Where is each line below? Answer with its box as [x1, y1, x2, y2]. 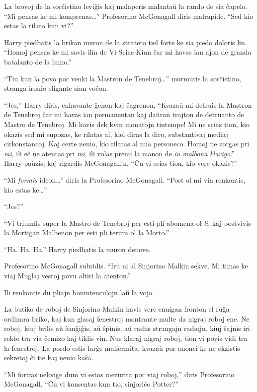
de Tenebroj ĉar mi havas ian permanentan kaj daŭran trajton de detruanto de [4, 109, 244, 120]
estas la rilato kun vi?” [4, 20, 74, 31]
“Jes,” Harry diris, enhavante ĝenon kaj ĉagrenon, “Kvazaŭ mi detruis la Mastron [4, 99, 252, 110]
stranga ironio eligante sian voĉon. [4, 83, 108, 93]
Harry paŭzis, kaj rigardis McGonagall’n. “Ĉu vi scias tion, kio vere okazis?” [4, 158, 237, 168]
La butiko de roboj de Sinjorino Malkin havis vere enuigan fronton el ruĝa [4, 304, 230, 314]
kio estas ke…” [4, 184, 47, 195]
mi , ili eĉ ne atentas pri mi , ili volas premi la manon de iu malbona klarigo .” [4, 148, 235, 158]
